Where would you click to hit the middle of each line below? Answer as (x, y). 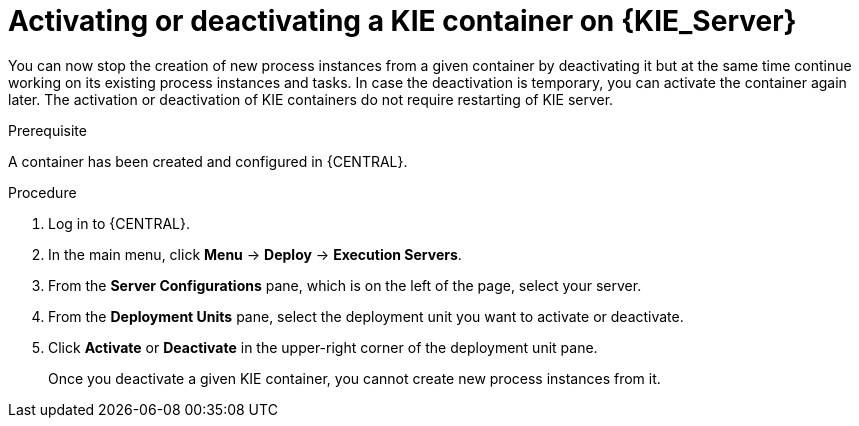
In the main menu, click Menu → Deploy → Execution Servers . (255, 254)
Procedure (42, 192)
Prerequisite (47, 130)
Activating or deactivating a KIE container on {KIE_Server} (402, 21)
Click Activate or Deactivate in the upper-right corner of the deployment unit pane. (323, 347)
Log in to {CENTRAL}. (119, 223)
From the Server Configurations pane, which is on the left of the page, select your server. (345, 285)
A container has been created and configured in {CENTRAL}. (208, 161)
